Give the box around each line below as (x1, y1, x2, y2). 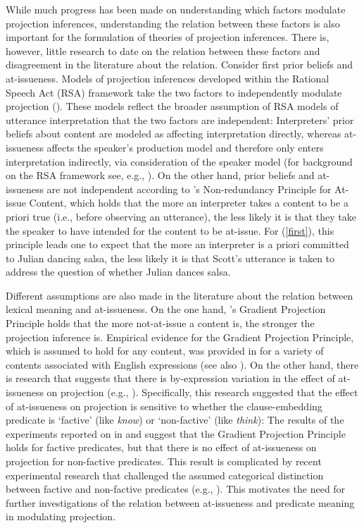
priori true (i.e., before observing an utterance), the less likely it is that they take (6, 209, 356, 223)
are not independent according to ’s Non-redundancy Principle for (46, 181, 332, 196)
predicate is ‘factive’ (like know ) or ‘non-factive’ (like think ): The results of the (6, 412, 344, 427)
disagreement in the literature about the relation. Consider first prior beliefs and (6, 57, 353, 72)
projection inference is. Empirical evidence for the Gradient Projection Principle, (6, 329, 354, 344)
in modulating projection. (6, 509, 116, 524)
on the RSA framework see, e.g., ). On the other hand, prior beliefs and (6, 168, 315, 183)
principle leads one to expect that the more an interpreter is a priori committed (6, 237, 349, 252)
